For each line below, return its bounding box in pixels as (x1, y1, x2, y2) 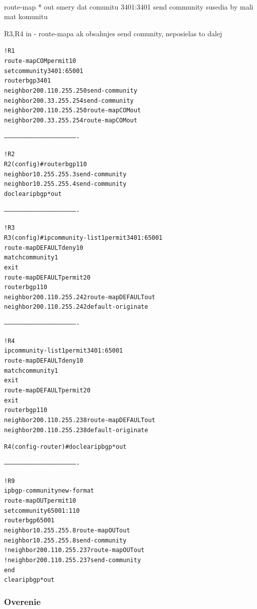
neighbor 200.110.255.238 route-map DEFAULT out (4, 417, 155, 424)
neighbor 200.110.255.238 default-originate (4, 426, 148, 434)
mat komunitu (4, 11, 48, 22)
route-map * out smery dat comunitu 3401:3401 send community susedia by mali (4, 1, 253, 12)
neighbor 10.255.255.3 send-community (4, 170, 127, 178)
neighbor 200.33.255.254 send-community (4, 97, 134, 104)
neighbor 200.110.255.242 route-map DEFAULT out (4, 293, 155, 301)
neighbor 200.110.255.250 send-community (4, 87, 137, 94)
